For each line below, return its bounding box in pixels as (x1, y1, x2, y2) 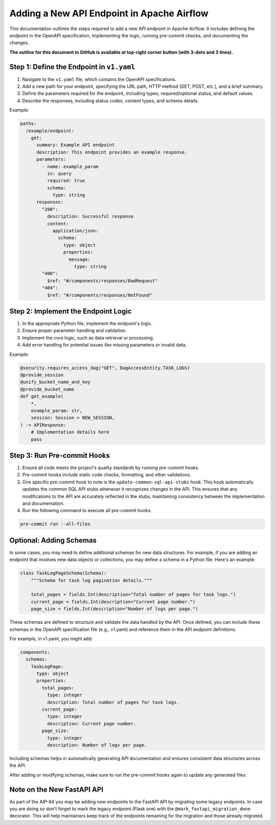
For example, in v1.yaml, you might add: (9, 636, 93, 642)
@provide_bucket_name (20, 386, 75, 392)
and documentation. (22, 500, 65, 506)
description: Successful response (47, 213, 134, 220)
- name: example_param (41, 163, 99, 169)
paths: (20, 120, 37, 127)
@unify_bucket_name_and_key (20, 379, 90, 385)
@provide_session (20, 372, 64, 378)
